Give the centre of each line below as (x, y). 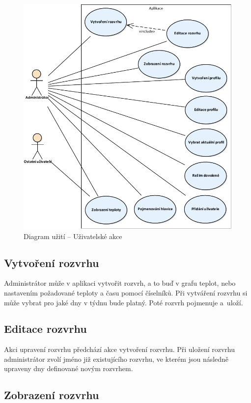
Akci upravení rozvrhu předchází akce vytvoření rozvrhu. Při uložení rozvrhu (120, 349)
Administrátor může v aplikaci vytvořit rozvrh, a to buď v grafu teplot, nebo (120, 283)
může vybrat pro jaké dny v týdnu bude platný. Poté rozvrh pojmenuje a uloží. (124, 302)
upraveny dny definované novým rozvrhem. (69, 368)
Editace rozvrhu (45, 329)
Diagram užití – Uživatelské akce (73, 236)
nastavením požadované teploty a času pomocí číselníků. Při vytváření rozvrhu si (126, 292)
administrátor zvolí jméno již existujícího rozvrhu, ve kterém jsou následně (116, 359)
